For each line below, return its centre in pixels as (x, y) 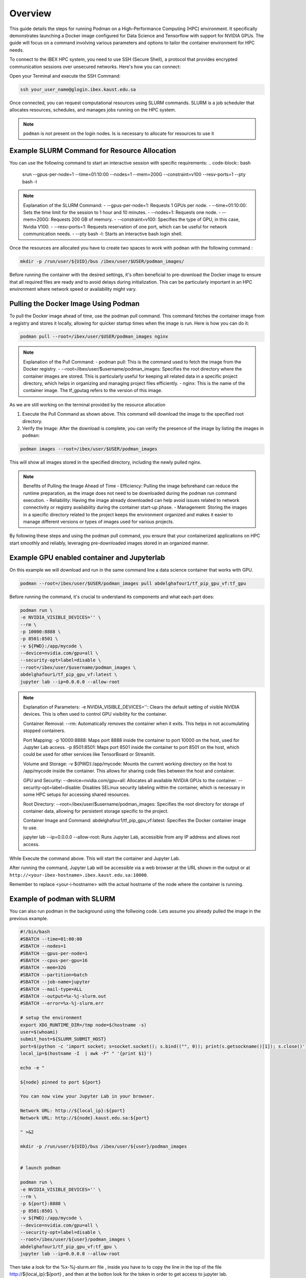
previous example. (29, 918)
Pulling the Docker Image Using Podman (74, 304)
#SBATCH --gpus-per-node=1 (54, 953)
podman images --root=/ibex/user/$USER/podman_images (89, 449)
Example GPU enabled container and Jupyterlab (87, 557)
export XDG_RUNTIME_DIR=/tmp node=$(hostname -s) (83, 1025)
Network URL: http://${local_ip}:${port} (73, 1111)
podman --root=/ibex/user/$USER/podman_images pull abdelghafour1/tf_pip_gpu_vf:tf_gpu (133, 583)
